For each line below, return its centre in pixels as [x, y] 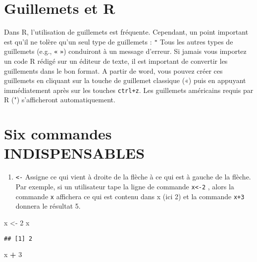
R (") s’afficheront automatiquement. [60, 100]
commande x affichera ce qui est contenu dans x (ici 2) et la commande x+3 [130, 196]
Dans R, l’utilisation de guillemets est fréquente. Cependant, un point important [126, 32]
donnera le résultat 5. [48, 206]
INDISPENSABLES [75, 153]
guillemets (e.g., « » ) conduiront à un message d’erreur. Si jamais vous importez [125, 51]
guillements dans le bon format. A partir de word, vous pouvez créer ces [113, 70]
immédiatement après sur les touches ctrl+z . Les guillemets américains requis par [129, 90]
